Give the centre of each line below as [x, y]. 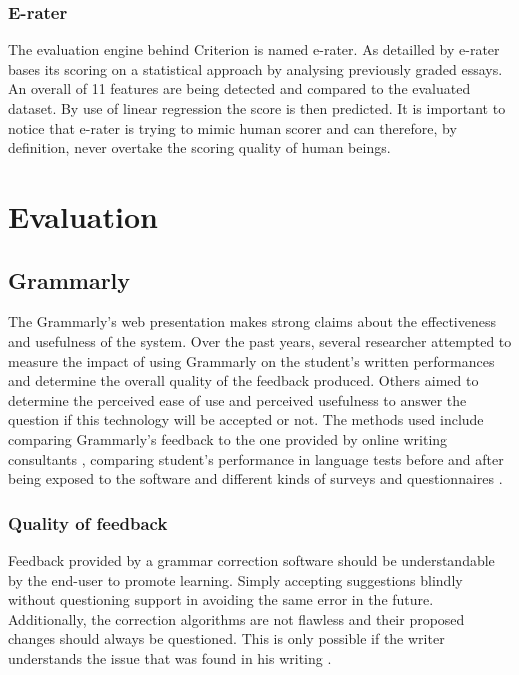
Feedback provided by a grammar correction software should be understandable [251, 559]
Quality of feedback [88, 522]
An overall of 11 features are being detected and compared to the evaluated [239, 88]
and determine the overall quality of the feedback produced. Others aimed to [243, 380]
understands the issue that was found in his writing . [170, 657]
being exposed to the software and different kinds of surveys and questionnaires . [255, 478]
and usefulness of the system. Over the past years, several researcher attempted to [260, 340]
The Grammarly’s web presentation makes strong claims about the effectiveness [252, 321]
